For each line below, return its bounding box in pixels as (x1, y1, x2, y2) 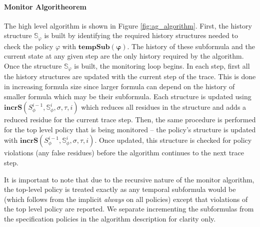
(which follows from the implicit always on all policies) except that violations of (4, 193, 248, 204)
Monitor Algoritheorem (4, 1, 86, 12)
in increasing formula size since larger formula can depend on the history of (4, 81, 235, 92)
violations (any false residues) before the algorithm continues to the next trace (4, 147, 244, 158)
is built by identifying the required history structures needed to (44, 30, 238, 41)
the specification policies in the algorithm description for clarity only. (4, 213, 216, 224)
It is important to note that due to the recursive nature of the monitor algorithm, (4, 174, 254, 184)
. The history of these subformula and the (127, 41, 255, 51)
